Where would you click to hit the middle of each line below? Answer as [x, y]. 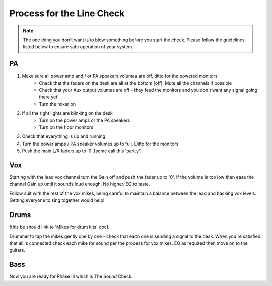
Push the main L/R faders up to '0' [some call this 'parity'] [82, 151]
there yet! [49, 97]
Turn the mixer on [57, 104]
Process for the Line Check [67, 13]
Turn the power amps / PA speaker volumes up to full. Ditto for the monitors [100, 144]
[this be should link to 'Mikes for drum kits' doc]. [59, 227]
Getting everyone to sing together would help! [57, 200]
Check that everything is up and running [64, 136]
